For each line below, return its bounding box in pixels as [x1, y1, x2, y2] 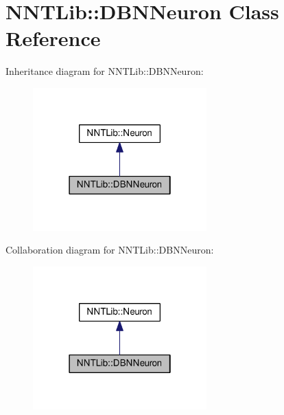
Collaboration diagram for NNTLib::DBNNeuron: [5, 243, 214, 257]
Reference [5, 24, 101, 52]
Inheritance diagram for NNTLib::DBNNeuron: [5, 64, 204, 78]
